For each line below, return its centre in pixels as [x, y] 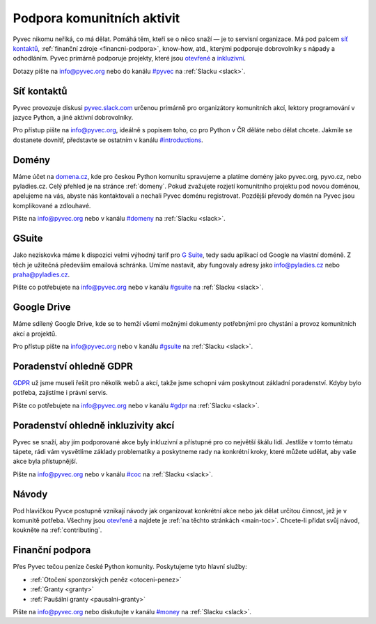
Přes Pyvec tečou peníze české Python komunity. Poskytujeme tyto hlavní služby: [130, 567]
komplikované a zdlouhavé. [52, 205]
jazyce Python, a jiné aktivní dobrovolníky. [73, 118]
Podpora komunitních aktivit [96, 18]
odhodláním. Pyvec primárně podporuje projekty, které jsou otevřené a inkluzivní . [130, 58]
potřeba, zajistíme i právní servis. [60, 393]
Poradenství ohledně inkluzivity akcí [94, 425]
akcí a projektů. [35, 334]
